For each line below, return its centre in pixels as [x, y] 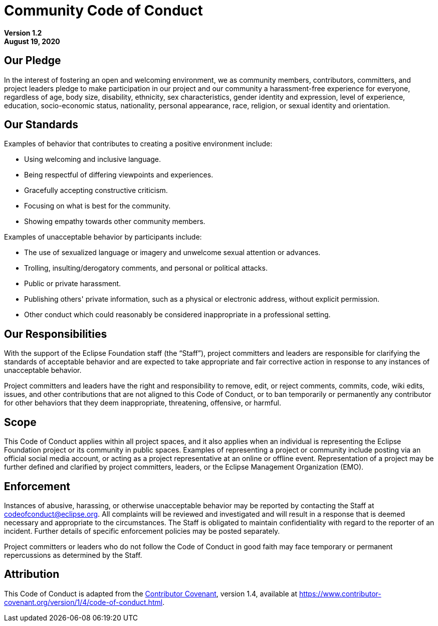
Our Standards [41, 125]
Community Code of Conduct [103, 11]
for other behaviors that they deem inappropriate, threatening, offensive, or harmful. [143, 403]
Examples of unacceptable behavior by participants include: [103, 237]
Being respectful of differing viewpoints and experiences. [119, 175]
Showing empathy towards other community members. [115, 222]
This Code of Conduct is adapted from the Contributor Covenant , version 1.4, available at [151, 593]
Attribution [32, 574]
